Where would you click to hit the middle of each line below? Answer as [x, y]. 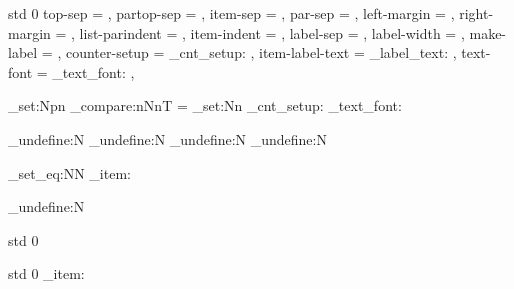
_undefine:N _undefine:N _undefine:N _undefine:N [167, 138]
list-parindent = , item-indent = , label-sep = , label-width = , [272, 32]
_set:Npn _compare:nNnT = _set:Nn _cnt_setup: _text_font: [205, 105]
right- [476, 13]
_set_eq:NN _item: [69, 172]
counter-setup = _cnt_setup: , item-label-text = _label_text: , [261, 52]
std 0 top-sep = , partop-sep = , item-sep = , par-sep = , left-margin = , [231, 13]
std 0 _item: [46, 273]
